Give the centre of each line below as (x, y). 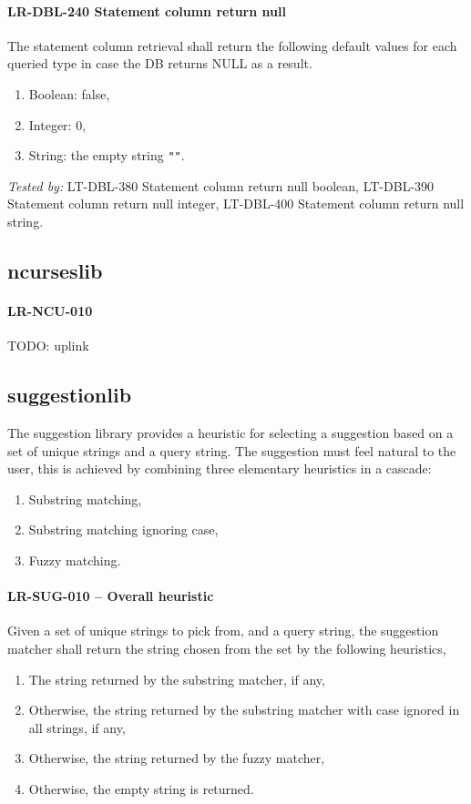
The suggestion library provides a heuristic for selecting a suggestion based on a (230, 432)
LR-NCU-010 (50, 310)
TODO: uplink (48, 346)
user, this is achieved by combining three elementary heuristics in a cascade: (220, 468)
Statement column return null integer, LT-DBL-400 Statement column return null (236, 204)
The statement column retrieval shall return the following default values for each (232, 45)
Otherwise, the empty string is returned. (141, 788)
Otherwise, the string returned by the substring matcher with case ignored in (244, 710)
